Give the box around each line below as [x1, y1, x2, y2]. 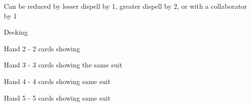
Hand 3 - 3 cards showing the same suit [4, 60, 123, 70]
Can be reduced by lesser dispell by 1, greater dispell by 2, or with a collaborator [4, 1, 247, 11]
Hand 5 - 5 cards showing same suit [4, 92, 111, 103]
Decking [4, 27, 28, 37]
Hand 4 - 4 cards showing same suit [4, 76, 111, 86]
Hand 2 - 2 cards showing [4, 43, 80, 53]
